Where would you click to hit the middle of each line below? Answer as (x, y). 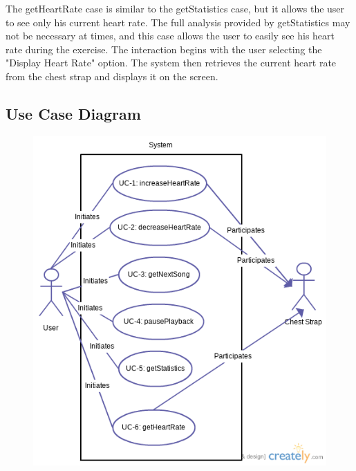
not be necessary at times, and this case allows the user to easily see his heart (170, 36)
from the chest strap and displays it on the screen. (112, 76)
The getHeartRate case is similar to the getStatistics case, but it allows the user (175, 8)
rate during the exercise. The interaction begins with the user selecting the (164, 49)
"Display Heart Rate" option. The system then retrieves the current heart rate (171, 63)
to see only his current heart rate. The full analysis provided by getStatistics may (178, 22)
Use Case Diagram (73, 113)
